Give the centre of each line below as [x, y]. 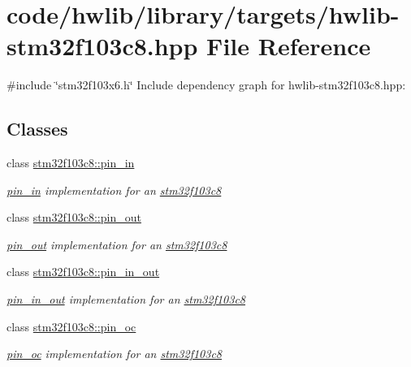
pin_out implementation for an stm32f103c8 [117, 244]
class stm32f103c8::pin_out [74, 217]
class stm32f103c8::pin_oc [71, 326]
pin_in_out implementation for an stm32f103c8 [126, 299]
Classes [37, 129]
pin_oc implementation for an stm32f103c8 [114, 354]
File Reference [289, 46]
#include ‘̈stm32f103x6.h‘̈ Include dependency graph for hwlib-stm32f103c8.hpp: [206, 85]
